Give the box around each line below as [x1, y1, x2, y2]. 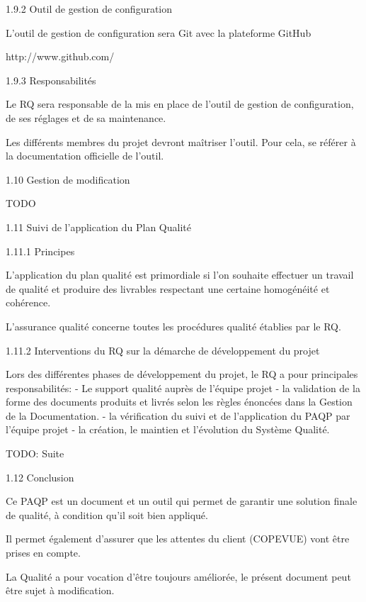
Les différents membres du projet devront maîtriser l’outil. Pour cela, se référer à [6, 134, 356, 149]
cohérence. [6, 295, 51, 310]
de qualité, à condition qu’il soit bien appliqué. [6, 507, 208, 522]
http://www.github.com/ [6, 49, 115, 64]
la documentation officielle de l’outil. [6, 148, 164, 163]
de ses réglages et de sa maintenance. [6, 110, 166, 125]
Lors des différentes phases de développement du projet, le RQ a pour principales [6, 367, 358, 381]
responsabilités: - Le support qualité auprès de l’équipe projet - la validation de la [6, 380, 360, 395]
